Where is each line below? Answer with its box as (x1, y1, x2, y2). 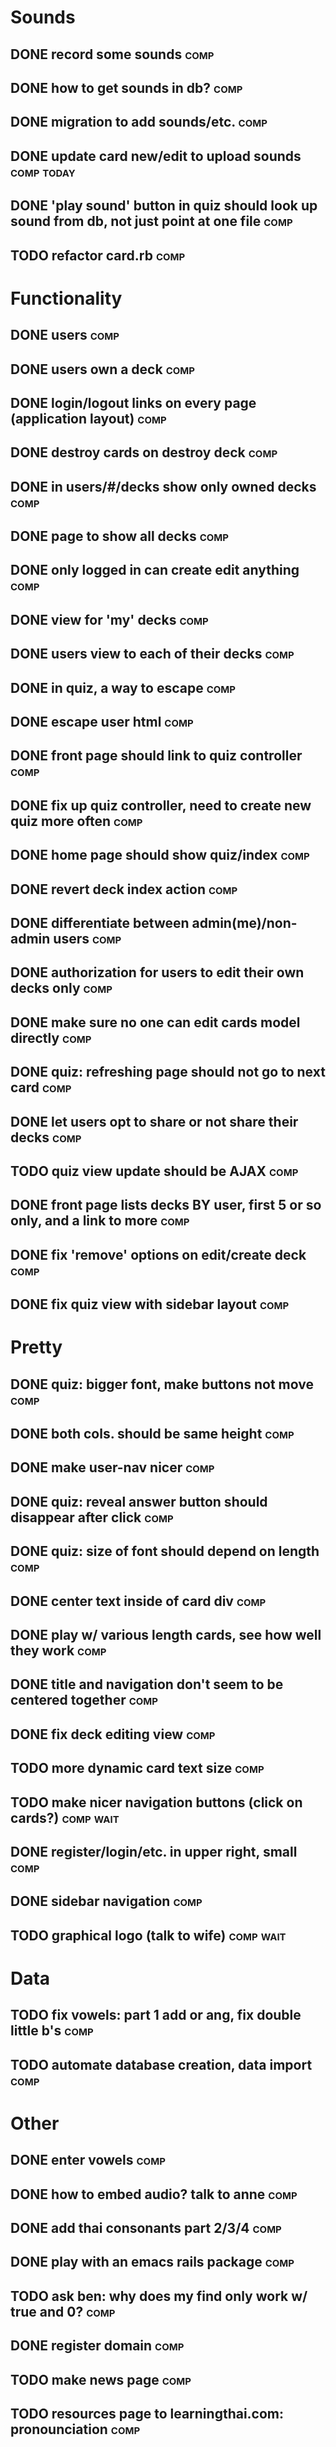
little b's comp (10, 2022, 94, 2040)
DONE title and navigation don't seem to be (10, 1676, 284, 1693)
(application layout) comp (10, 410, 167, 427)
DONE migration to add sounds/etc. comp (10, 114, 268, 131)
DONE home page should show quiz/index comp (10, 847, 310, 864)
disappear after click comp (10, 1509, 174, 1526)
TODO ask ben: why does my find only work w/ (10, 2287, 308, 2305)
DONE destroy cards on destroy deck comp (10, 444, 278, 461)
